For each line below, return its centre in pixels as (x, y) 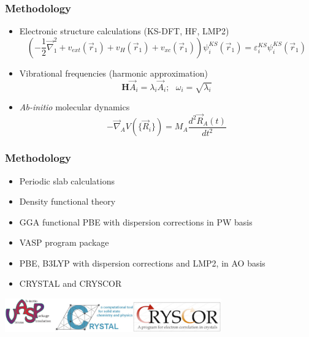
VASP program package (64, 242)
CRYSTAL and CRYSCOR (71, 283)
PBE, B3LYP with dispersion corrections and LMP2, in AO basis (142, 263)
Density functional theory (67, 201)
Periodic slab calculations (67, 180)
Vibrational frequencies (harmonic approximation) (113, 73)
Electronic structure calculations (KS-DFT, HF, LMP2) (124, 31)
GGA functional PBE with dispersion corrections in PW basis (136, 222)
